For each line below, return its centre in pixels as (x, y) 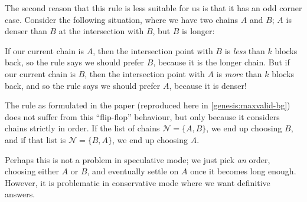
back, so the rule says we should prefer (75, 62)
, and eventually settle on (133, 171)
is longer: (198, 31)
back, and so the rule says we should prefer (83, 85)
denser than (26, 31)
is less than (245, 50)
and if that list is (35, 139)
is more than (239, 73)
